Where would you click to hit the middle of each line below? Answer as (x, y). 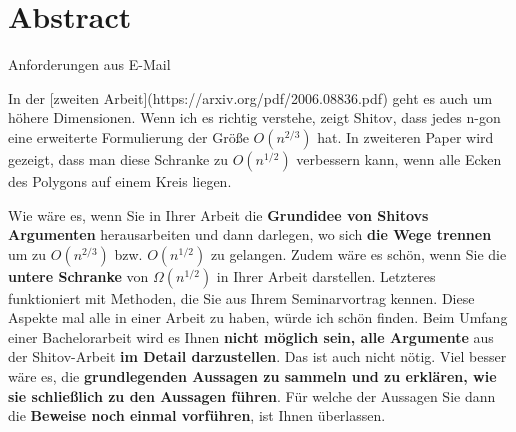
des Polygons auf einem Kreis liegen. (120, 180)
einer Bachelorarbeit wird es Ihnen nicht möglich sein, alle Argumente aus (251, 336)
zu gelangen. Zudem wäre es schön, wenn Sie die (358, 253)
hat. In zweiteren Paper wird (405, 136)
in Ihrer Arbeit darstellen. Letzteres (326, 275)
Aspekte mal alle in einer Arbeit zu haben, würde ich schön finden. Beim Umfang (258, 317)
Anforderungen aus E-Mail (89, 64)
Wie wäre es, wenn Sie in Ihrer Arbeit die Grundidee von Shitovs (218, 214)
